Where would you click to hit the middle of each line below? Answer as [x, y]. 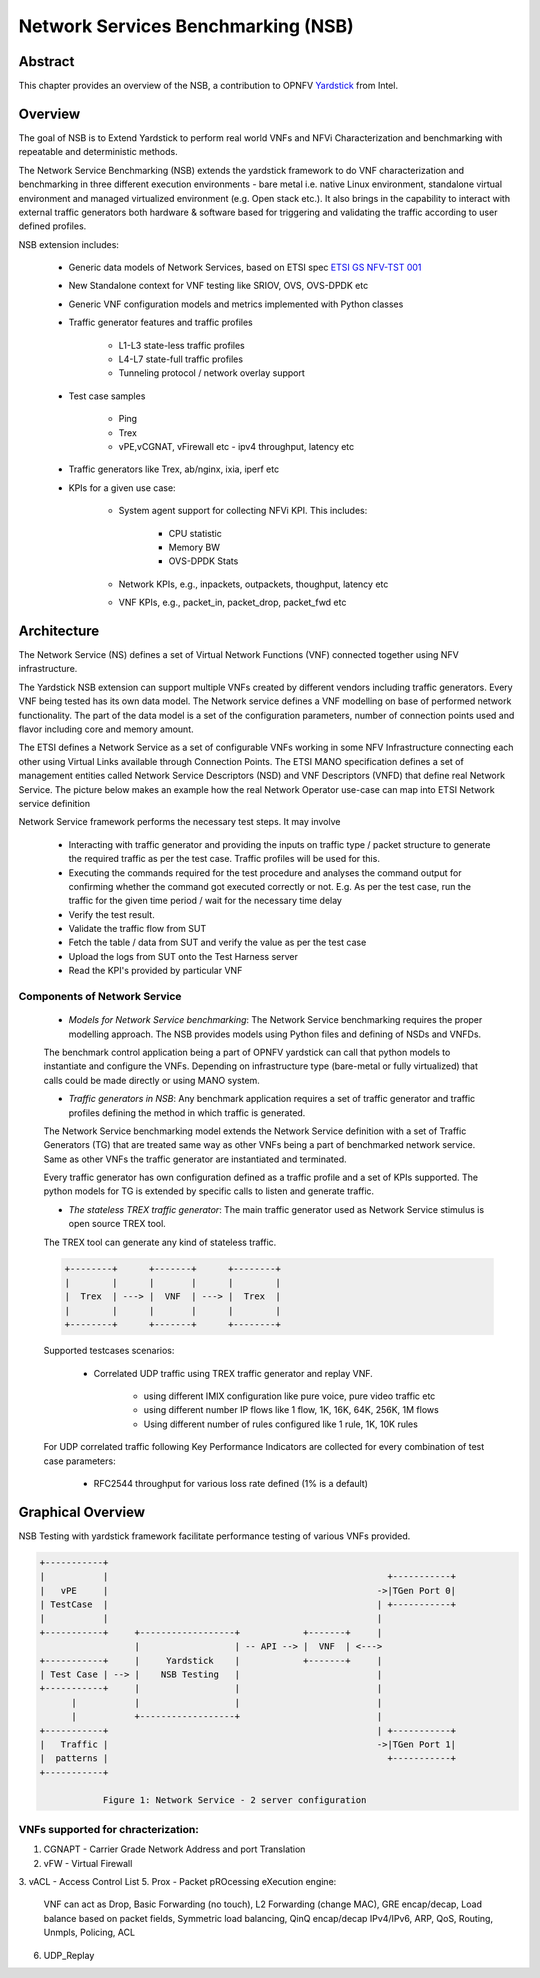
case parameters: [79, 1461]
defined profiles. [52, 226]
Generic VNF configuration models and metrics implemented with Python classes [236, 304]
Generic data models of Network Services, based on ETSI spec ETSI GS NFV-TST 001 [245, 267]
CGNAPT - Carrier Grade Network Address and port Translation [174, 1849]
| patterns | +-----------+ [248, 1758]
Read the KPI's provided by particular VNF [155, 971]
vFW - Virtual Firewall [88, 1863]
